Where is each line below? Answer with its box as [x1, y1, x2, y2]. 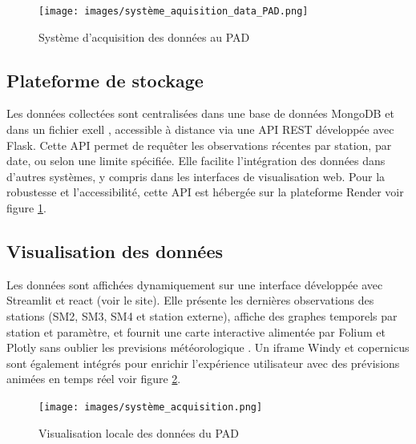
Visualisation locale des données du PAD [38, 424, 239, 441]
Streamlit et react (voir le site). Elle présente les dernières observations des [6, 292, 374, 309]
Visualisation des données [6, 239, 223, 263]
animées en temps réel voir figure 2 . [6, 370, 181, 387]
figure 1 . [6, 200, 46, 216]
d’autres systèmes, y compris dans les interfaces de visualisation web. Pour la [6, 168, 386, 184]
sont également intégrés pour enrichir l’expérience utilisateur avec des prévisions [6, 354, 400, 371]
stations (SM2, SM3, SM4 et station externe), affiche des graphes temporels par [6, 308, 398, 324]
